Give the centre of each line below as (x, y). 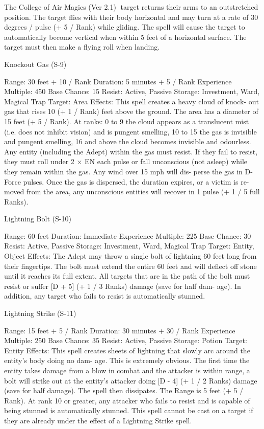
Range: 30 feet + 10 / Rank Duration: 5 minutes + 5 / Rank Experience (118, 81)
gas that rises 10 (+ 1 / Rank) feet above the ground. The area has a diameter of (131, 111)
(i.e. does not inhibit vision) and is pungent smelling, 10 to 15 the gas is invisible (130, 131)
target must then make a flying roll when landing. (82, 47)
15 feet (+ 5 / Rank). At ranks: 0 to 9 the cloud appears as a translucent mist (127, 121)
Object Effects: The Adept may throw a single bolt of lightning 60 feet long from (130, 256)
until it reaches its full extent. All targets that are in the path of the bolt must (127, 276)
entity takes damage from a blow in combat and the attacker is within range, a (127, 370)
